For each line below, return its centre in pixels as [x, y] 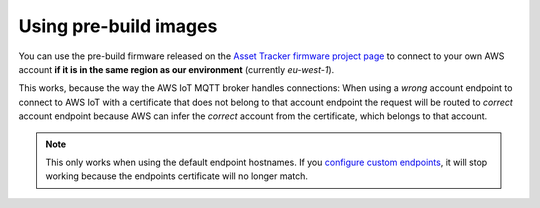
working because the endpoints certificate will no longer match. [177, 176]
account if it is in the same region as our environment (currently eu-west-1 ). [176, 69]
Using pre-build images [118, 26]
